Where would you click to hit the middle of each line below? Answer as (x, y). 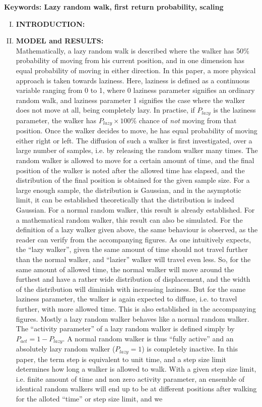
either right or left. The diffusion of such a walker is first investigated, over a (134, 140)
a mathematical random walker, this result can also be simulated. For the (129, 219)
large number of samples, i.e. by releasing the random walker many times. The (137, 150)
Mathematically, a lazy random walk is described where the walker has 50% (133, 50)
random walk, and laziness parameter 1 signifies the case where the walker (130, 100)
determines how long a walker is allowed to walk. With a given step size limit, (136, 369)
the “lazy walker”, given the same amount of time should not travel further (132, 249)
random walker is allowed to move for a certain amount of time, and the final (135, 160)
